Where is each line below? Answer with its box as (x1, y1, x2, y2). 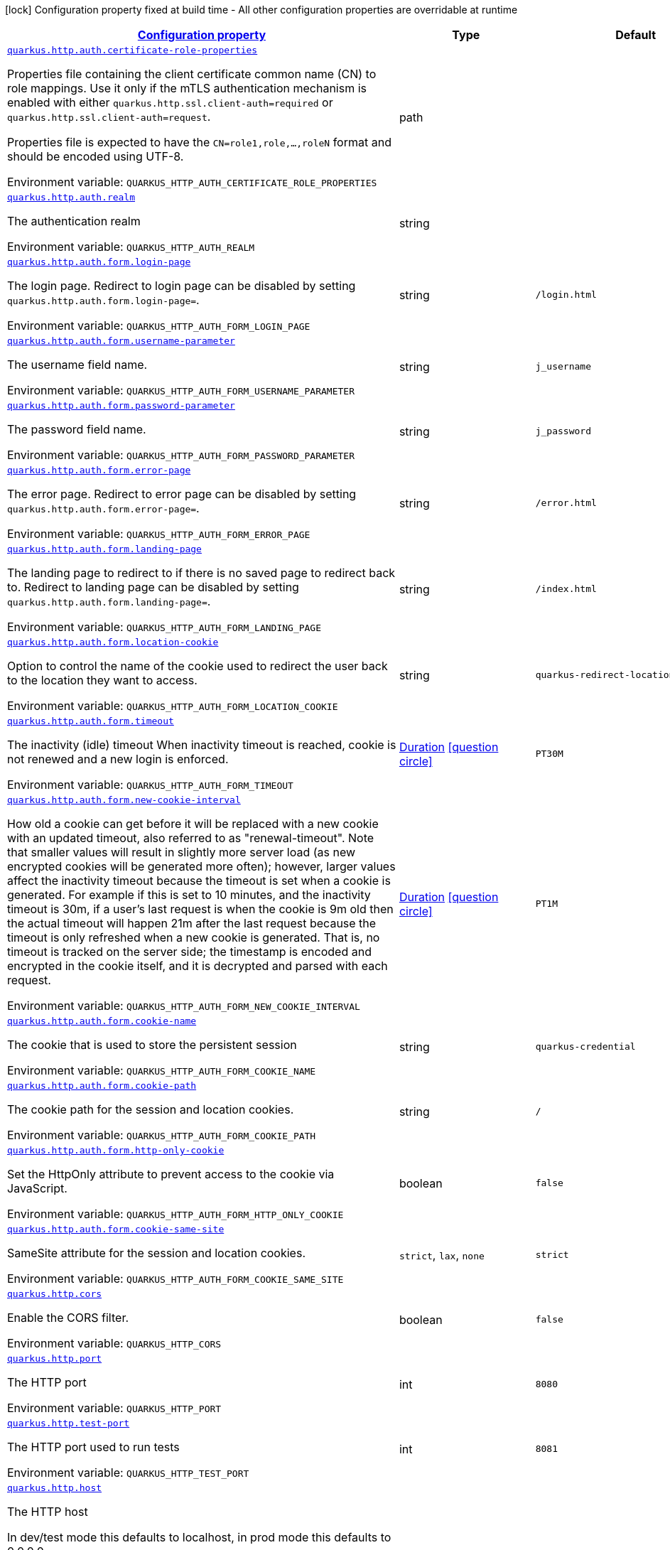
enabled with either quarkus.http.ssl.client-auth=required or (7, 95, 333, 109)
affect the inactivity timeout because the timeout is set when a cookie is (7, 873, 391, 888)
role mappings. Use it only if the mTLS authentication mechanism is (7, 81, 367, 95)
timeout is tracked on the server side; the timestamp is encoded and (7, 944, 372, 959)
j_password (535, 426, 591, 436)
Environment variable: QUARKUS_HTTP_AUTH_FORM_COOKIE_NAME (7, 1063, 316, 1077)
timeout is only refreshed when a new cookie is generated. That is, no (7, 930, 380, 944)
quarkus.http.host (7, 1482, 102, 1493)
